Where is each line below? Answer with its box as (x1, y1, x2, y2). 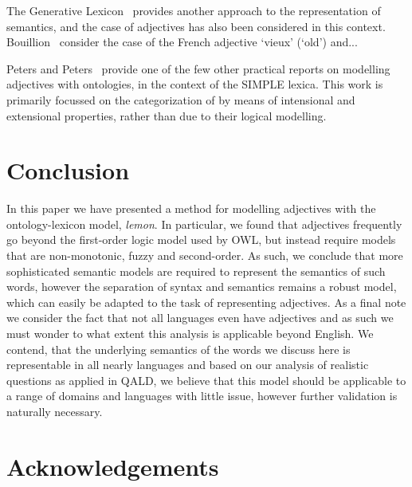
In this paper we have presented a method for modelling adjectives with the (6, 200, 376, 217)
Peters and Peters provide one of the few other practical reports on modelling (6, 60, 390, 77)
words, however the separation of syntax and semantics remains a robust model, (6, 278, 397, 295)
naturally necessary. (6, 403, 103, 419)
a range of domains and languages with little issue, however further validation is (6, 387, 398, 404)
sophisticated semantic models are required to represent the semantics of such (6, 262, 386, 279)
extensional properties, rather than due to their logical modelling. (6, 107, 327, 124)
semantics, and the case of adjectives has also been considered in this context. (6, 18, 386, 34)
